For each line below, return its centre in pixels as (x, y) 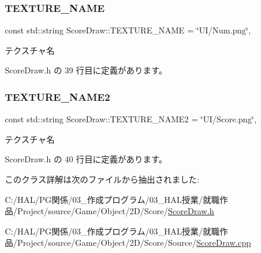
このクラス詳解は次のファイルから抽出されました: (102, 179)
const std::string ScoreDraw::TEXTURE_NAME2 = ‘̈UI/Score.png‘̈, (131, 119)
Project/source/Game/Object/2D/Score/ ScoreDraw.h (116, 211)
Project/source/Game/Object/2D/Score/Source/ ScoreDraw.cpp (134, 243)
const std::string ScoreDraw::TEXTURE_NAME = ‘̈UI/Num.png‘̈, (128, 30)
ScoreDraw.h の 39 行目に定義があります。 (86, 70)
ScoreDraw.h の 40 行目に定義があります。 (86, 159)
